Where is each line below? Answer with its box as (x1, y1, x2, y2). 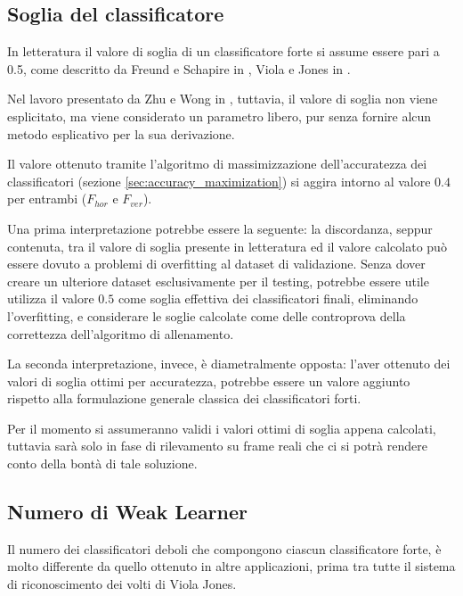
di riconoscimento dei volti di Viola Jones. (7, 575, 237, 593)
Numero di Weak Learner (7, 498, 248, 526)
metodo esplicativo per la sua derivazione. (7, 124, 235, 143)
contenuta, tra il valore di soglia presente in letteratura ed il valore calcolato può (7, 236, 447, 255)
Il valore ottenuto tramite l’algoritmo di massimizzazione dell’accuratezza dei (7, 154, 427, 173)
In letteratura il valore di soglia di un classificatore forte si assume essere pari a (7, 42, 440, 61)
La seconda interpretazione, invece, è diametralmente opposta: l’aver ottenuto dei (7, 354, 451, 373)
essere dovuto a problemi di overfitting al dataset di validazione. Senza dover (7, 254, 426, 273)
